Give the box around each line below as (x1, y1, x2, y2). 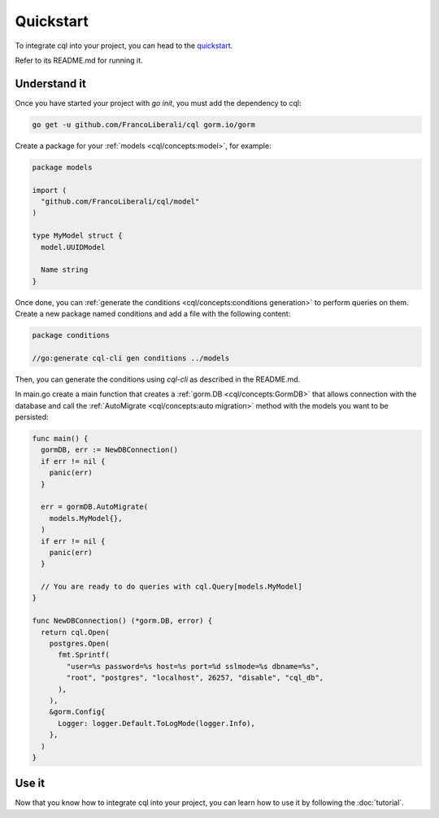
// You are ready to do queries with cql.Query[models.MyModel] (41, 582, 302, 592)
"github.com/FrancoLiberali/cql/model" (41, 196, 200, 206)
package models (32, 163, 93, 172)
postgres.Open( (49, 639, 110, 649)
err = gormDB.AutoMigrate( (41, 502, 149, 512)
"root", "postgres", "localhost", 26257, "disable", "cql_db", (66, 673, 324, 683)
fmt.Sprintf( (58, 650, 110, 659)
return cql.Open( (41, 628, 110, 636)
